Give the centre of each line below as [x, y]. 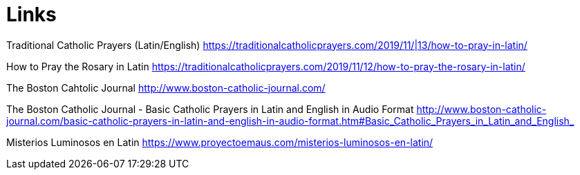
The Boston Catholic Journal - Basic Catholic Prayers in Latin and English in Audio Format [210, 109]
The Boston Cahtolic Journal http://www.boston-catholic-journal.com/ [166, 87]
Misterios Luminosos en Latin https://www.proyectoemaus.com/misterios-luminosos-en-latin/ [220, 142]
